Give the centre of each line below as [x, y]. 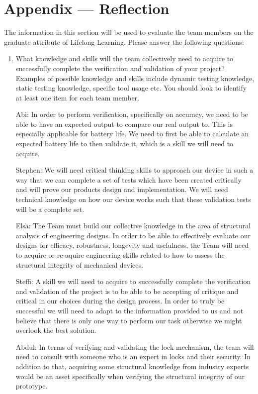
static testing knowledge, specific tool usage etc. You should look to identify [131, 88]
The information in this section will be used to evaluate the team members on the [129, 32]
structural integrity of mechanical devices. [79, 264]
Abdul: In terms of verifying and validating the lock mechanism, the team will [135, 346]
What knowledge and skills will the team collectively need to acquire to [125, 58]
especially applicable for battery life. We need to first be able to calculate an [132, 134]
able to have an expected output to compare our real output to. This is [124, 124]
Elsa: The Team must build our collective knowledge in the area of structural [133, 226]
